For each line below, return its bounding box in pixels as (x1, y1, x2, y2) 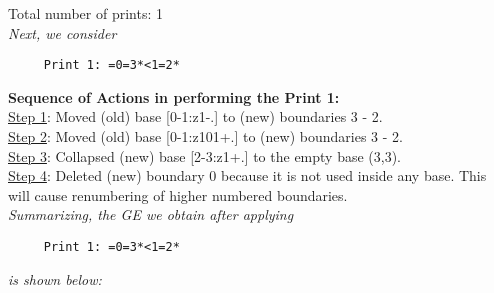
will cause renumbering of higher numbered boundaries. (8, 184, 348, 205)
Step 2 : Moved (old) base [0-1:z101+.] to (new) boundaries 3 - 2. (8, 126, 403, 147)
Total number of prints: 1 (8, 3, 163, 23)
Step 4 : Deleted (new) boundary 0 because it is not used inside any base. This (8, 165, 487, 186)
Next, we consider (8, 22, 117, 43)
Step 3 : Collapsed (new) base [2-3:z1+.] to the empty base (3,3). (8, 145, 402, 166)
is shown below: (8, 268, 102, 289)
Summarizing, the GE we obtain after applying (8, 204, 294, 225)
